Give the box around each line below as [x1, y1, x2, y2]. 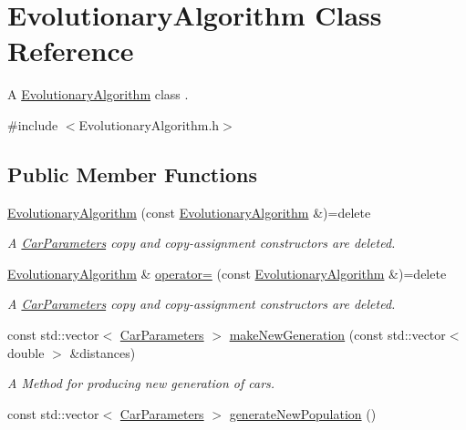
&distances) [69, 343, 136, 362]
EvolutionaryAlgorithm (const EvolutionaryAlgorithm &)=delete [7, 202, 371, 221]
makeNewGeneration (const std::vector [229, 325, 446, 344]
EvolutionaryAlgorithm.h [78, 115, 220, 134]
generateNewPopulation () [229, 404, 377, 423]
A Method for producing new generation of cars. [7, 374, 275, 393]
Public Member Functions [7, 159, 257, 188]
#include [7, 115, 58, 134]
